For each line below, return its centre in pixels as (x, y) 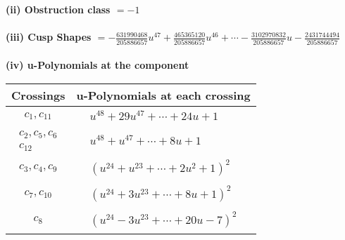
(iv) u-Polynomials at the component (98, 65)
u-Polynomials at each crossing (163, 95)
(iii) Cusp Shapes (49, 37)
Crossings (38, 95)
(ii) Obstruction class (58, 9)
